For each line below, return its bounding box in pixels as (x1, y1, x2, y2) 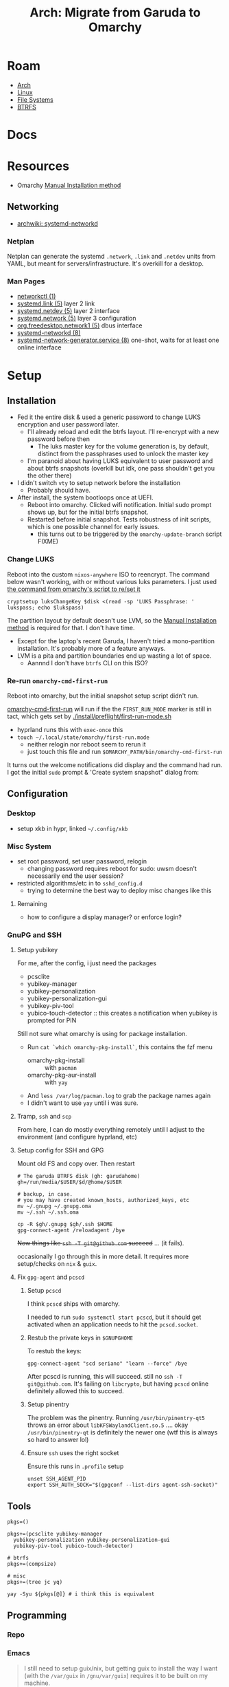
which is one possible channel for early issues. (27, 523, 160, 531)
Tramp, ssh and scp (16, 1113, 72, 1121)
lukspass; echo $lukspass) (7, 604, 84, 611)
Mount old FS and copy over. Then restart (16, 1159, 135, 1168)
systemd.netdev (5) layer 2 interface (16, 307, 120, 315)
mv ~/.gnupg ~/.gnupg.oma (16, 1203, 91, 1210)
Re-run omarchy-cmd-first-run (7, 676, 108, 685)
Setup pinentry (27, 1400, 70, 1408)
